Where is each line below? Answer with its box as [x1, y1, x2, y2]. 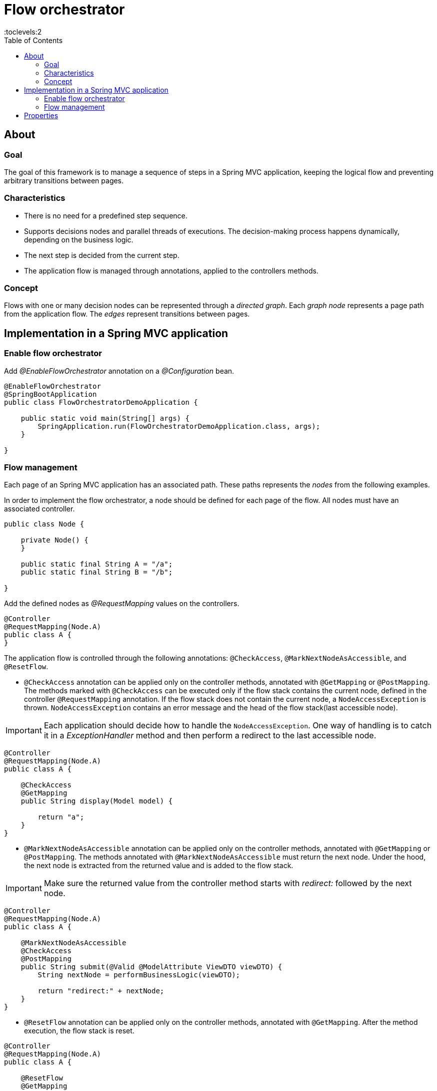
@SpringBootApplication [4, 390, 97, 398]
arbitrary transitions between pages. [4, 176, 124, 185]
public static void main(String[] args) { [20, 414, 189, 422]
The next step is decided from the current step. [24, 250, 179, 259]
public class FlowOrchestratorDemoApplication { [4, 398, 198, 406]
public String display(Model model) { [20, 797, 173, 805]
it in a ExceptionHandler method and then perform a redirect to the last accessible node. [43, 730, 376, 741]
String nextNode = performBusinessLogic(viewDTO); [37, 971, 240, 979]
